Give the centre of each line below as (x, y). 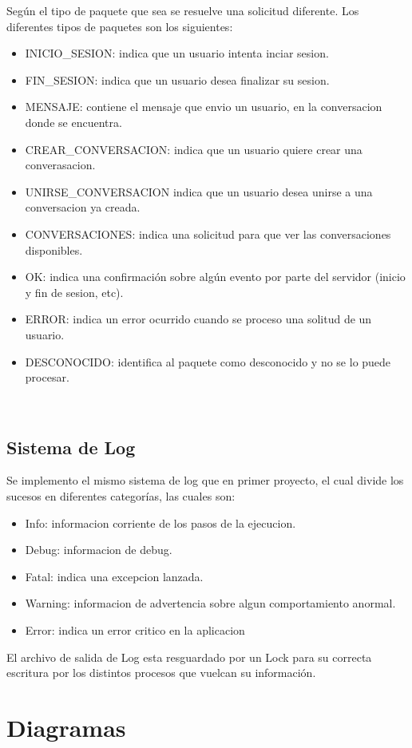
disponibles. (54, 249)
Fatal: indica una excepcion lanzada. (114, 576)
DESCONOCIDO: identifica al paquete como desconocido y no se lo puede (208, 361)
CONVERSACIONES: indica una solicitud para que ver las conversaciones (208, 234)
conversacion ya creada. (83, 207)
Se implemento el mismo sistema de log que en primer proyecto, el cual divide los (205, 480)
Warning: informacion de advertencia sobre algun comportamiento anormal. (210, 603)
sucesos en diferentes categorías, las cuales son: (121, 496)
